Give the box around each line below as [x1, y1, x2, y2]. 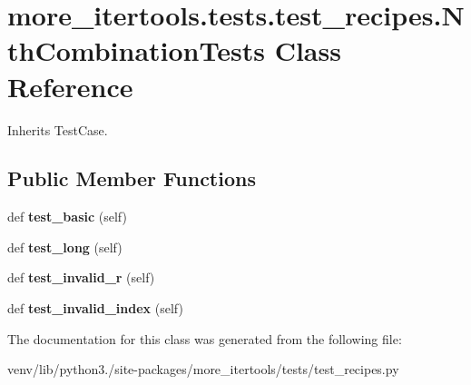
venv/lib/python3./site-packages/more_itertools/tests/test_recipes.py [7, 360, 399, 379]
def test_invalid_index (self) [7, 299, 183, 318]
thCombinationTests [7, 32, 265, 69]
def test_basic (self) [7, 207, 127, 226]
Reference [7, 67, 133, 104]
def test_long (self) [7, 237, 123, 256]
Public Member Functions [7, 164, 256, 192]
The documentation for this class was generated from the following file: [7, 329, 402, 348]
